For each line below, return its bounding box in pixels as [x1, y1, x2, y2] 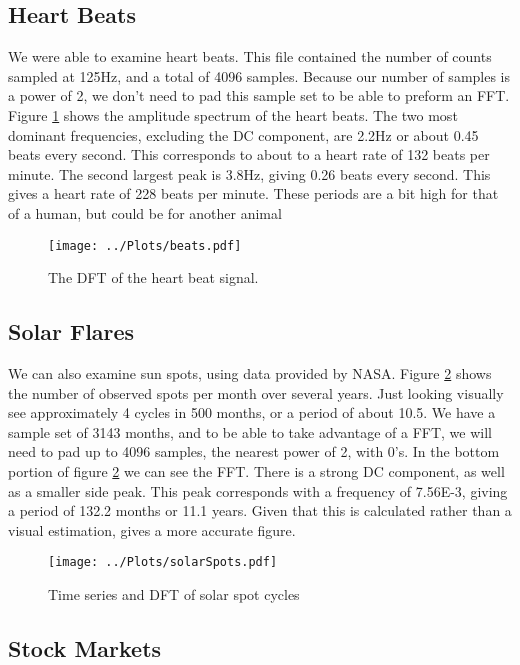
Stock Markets [8, 632, 162, 663]
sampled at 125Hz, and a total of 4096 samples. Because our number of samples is [8, 65, 511, 86]
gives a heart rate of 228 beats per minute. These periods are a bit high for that [8, 183, 499, 204]
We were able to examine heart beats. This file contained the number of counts [8, 46, 492, 67]
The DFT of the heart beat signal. [48, 267, 259, 288]
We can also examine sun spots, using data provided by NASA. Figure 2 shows [8, 363, 492, 383]
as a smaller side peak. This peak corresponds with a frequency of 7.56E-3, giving [8, 480, 508, 501]
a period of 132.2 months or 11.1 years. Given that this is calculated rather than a [8, 500, 512, 521]
